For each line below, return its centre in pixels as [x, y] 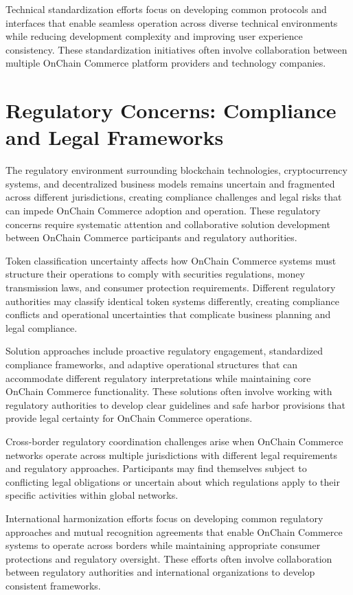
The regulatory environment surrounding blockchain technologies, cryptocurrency [176, 170]
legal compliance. [42, 327]
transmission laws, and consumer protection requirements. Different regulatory [171, 288]
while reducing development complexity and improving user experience [154, 36]
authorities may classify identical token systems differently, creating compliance [172, 301]
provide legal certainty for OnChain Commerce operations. [129, 418]
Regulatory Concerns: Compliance [171, 110]
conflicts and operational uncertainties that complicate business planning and [168, 314]
